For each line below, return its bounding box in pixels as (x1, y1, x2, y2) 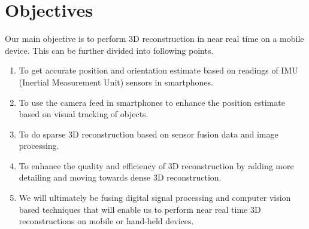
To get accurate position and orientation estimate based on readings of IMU (19, 64, 298, 77)
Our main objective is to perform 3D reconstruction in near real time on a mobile (5, 32, 304, 45)
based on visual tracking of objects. (19, 108, 149, 120)
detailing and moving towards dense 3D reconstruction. (19, 171, 222, 184)
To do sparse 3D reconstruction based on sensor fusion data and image (19, 127, 278, 140)
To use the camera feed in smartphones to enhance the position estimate (19, 96, 285, 108)
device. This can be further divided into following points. (5, 44, 214, 56)
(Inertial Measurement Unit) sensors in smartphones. (19, 75, 213, 88)
